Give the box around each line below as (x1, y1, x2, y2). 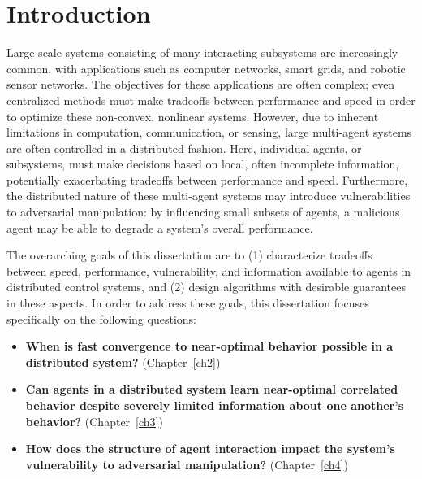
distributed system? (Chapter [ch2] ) (25, 353, 221, 370)
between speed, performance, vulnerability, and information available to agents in (6, 262, 411, 279)
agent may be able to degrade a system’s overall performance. (6, 219, 313, 236)
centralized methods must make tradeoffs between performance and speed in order (6, 91, 416, 108)
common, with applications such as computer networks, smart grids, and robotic (6, 59, 406, 76)
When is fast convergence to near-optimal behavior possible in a (25, 337, 394, 355)
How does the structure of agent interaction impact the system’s (25, 440, 395, 457)
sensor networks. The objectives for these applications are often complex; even (6, 76, 395, 93)
